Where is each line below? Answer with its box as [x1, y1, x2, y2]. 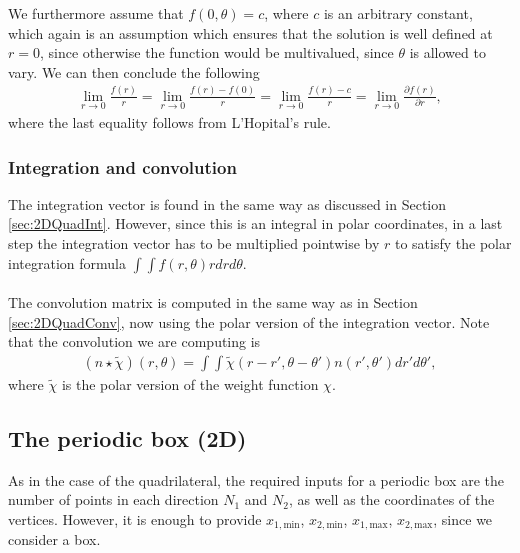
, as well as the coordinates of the [289, 489, 495, 510]
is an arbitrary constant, [323, 3, 473, 23]
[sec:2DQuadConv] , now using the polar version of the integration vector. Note [8, 311, 490, 332]
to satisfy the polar [394, 233, 512, 253]
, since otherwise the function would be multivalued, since [39, 42, 394, 63]
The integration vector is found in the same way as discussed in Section [8, 193, 447, 214]
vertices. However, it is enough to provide [8, 508, 262, 529]
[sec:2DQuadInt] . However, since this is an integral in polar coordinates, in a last [8, 213, 503, 234]
